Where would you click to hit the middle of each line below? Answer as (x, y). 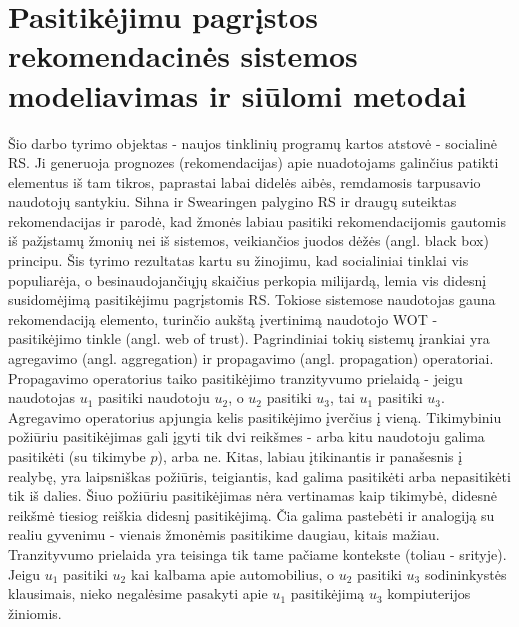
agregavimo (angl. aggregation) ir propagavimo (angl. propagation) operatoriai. (251, 358)
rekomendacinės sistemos (183, 55)
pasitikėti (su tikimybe (77, 456)
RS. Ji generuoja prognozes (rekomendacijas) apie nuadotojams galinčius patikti (253, 162)
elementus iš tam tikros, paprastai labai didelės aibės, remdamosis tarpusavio (244, 181)
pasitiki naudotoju (154, 397)
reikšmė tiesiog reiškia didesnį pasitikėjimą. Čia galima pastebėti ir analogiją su (251, 514)
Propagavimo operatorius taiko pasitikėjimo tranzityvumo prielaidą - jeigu (235, 377)
